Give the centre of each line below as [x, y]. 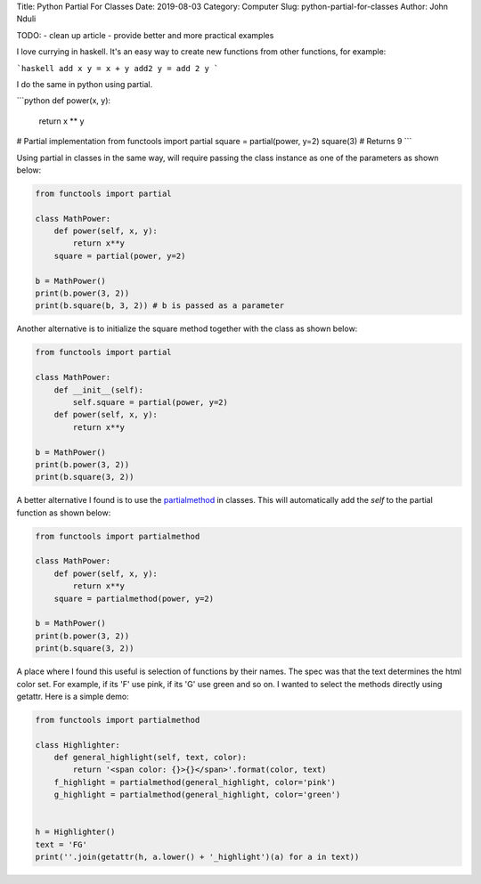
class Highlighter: [77, 745]
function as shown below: [64, 513]
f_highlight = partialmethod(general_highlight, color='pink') [195, 782]
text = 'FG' [61, 844]
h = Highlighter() [75, 832]
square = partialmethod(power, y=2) [134, 598]
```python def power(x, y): [64, 101]
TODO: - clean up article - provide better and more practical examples [145, 35]
